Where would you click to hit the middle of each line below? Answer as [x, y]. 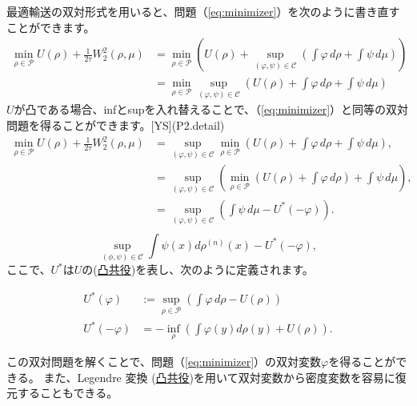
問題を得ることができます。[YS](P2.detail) [116, 125]
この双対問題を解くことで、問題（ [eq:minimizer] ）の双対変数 [164, 362]
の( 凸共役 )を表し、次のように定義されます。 [198, 269]
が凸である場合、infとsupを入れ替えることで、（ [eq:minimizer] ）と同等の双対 [211, 109]
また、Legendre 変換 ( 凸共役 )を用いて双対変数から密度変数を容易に [219, 377]
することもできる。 [68, 393]
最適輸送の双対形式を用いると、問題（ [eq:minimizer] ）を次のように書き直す [203, 11]
